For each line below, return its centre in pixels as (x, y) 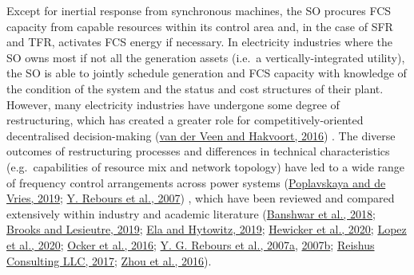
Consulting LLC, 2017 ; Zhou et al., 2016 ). (109, 260)
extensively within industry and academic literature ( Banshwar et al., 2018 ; (191, 213)
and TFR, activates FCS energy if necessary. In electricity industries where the (199, 42)
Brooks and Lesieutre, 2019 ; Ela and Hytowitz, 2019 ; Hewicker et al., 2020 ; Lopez (207, 229)
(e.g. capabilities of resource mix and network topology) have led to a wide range (206, 166)
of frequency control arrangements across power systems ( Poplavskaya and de (196, 182)
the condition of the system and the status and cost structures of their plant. (195, 88)
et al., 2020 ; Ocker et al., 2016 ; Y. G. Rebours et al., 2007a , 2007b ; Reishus (191, 244)
